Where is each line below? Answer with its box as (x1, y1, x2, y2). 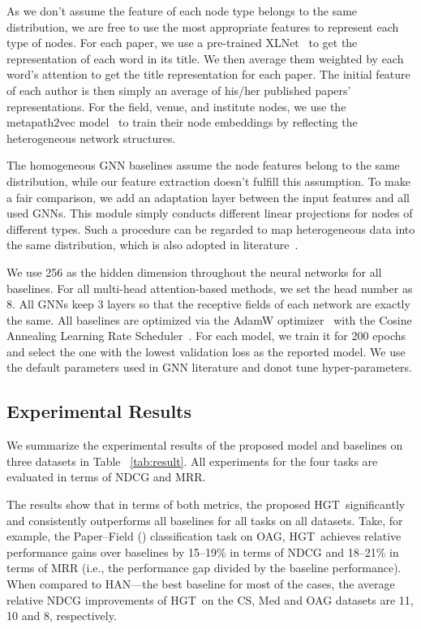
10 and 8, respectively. (6, 607, 117, 624)
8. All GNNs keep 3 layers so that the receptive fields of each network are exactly (6, 295, 410, 312)
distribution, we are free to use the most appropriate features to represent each (6, 18, 399, 35)
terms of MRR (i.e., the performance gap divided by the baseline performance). (6, 559, 402, 576)
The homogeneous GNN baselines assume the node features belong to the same (6, 157, 400, 174)
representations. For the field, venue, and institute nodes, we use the (6, 97, 346, 114)
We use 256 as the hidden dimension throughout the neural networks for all (6, 263, 382, 280)
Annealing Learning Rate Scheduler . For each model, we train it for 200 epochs (6, 327, 406, 344)
